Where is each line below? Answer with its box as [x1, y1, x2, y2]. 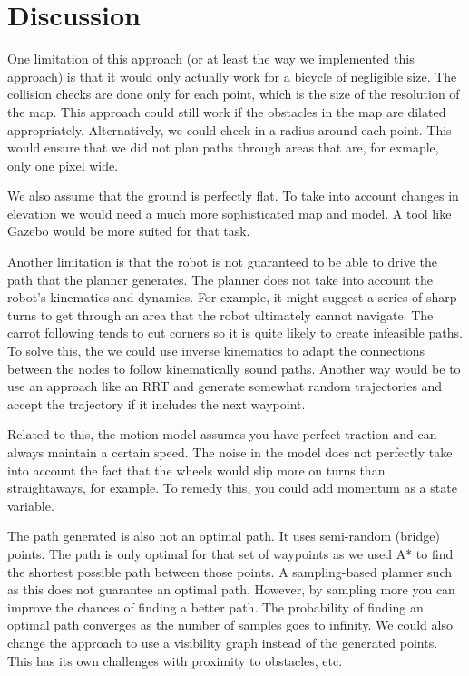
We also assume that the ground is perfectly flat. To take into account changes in [7, 186, 459, 205]
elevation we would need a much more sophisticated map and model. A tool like [7, 203, 452, 222]
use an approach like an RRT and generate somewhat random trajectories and [7, 377, 443, 396]
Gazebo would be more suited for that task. [7, 221, 250, 240]
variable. [7, 495, 54, 514]
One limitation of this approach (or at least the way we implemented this [7, 49, 415, 68]
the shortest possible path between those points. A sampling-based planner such [7, 562, 452, 581]
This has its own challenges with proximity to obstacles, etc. [7, 651, 343, 670]
